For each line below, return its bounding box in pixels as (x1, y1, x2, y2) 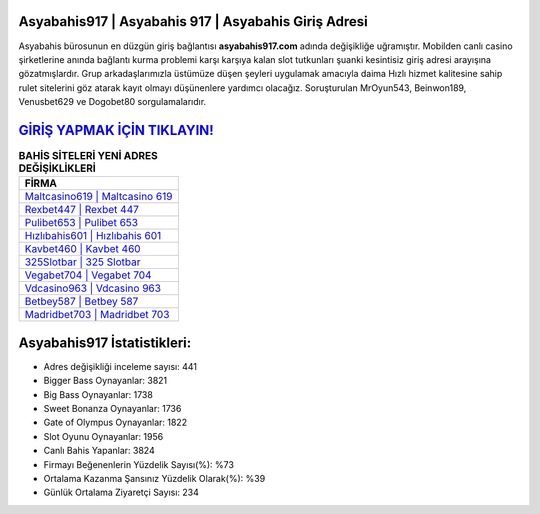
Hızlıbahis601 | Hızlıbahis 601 (24, 229, 162, 243)
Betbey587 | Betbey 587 (24, 295, 139, 309)
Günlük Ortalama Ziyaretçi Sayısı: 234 (43, 486, 200, 499)
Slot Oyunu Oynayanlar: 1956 (43, 430, 164, 442)
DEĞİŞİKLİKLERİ (18, 161, 97, 175)
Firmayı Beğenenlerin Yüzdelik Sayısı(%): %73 (43, 458, 235, 470)
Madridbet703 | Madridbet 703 (24, 308, 170, 322)
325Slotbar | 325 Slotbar (24, 255, 141, 269)
